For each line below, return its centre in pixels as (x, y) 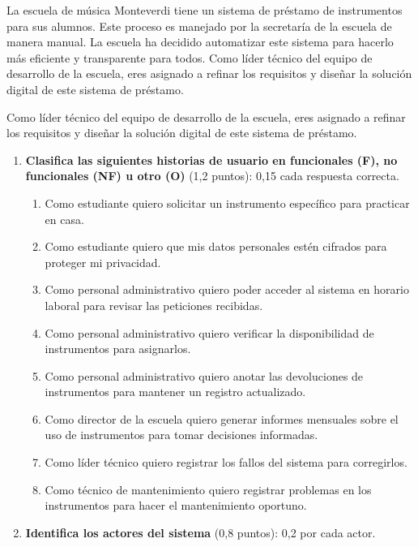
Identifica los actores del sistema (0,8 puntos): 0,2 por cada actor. (200, 532)
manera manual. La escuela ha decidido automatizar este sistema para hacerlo (200, 42)
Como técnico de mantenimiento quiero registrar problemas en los (208, 489)
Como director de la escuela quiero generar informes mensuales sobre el (222, 418)
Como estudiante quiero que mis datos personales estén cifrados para (216, 246)
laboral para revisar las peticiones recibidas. (154, 305)
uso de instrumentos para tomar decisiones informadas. (181, 435)
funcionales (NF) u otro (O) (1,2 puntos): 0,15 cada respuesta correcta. (212, 176)
